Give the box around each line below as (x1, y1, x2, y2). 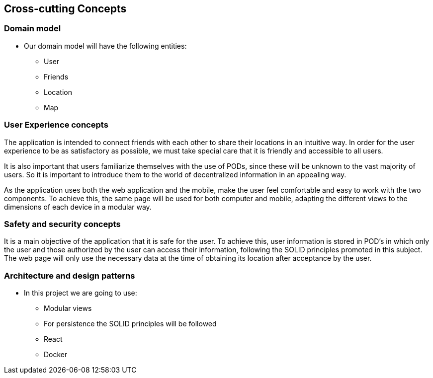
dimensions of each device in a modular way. (4, 202, 152, 211)
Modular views (44, 304, 92, 313)
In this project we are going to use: (24, 289, 137, 298)
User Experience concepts (4, 120, 108, 130)
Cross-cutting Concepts (4, 2, 127, 15)
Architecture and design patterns (4, 270, 135, 281)
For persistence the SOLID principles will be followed (44, 319, 217, 328)
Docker (44, 350, 68, 359)
